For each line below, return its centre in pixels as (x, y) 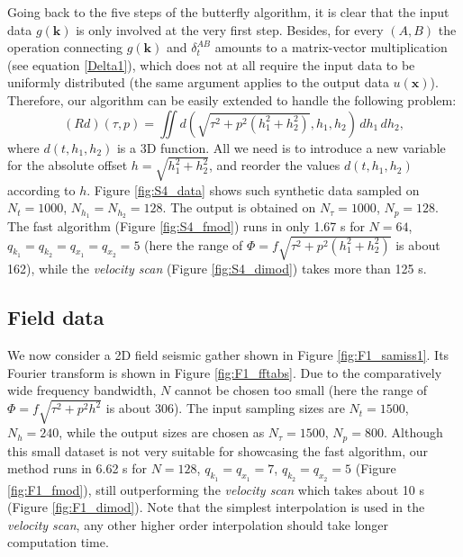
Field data (56, 317)
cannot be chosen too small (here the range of (301, 390)
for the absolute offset (68, 165)
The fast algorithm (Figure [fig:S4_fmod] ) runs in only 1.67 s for (186, 226)
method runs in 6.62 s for (77, 468)
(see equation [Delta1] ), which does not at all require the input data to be (211, 64)
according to (41, 189)
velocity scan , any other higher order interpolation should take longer (198, 524)
